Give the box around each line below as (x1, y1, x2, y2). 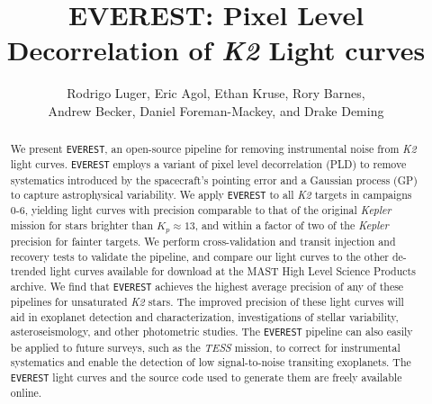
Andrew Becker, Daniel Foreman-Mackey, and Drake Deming (48, 101, 384, 120)
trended (10, 264, 47, 279)
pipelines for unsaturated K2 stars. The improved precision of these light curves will (10, 294, 404, 310)
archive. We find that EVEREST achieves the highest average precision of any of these (10, 278, 404, 293)
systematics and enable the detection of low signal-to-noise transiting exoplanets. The (10, 355, 411, 370)
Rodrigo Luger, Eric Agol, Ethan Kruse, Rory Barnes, (67, 84, 365, 103)
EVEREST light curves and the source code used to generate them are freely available (10, 369, 402, 384)
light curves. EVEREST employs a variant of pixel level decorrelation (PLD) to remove (10, 157, 407, 172)
